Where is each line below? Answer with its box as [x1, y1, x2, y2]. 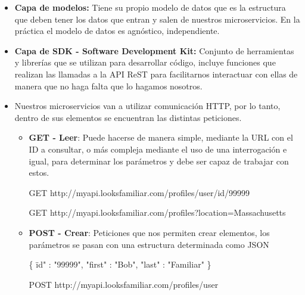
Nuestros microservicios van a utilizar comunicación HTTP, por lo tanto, [14, 100, 281, 112]
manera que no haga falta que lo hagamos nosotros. [14, 79, 203, 92]
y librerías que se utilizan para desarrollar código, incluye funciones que [14, 56, 276, 69]
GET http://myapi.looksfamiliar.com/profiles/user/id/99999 [29, 186, 250, 198]
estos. [29, 166, 49, 179]
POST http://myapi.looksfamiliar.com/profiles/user [29, 278, 219, 290]
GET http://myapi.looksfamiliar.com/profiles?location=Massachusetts [29, 206, 286, 219]
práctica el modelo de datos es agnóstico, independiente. [14, 24, 220, 37]
